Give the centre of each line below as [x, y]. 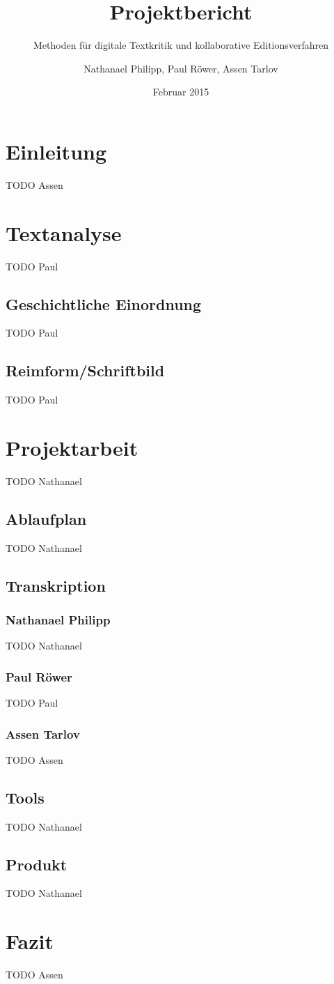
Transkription [56, 585]
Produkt [37, 864]
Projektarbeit [72, 447]
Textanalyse [64, 232]
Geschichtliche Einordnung [104, 303]
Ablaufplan [46, 518]
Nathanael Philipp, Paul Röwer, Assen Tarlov [181, 68]
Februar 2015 [181, 92]
